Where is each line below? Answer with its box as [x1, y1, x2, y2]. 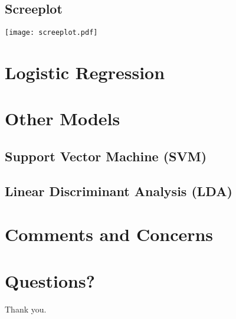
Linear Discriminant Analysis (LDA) [5, 181, 232, 200]
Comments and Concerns [5, 222, 214, 246]
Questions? [5, 268, 95, 292]
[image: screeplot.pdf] [5, 28, 98, 37]
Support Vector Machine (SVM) [5, 147, 207, 165]
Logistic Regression [5, 60, 165, 84]
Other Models [5, 106, 120, 131]
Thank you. [5, 302, 47, 315]
